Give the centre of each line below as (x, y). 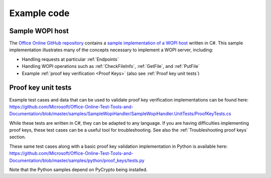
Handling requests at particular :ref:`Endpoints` (70, 59)
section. (18, 137)
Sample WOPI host (39, 31)
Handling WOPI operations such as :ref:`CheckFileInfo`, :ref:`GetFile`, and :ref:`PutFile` (111, 66)
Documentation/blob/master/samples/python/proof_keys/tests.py (77, 160)
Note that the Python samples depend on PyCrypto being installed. (78, 170)
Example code (39, 13)
